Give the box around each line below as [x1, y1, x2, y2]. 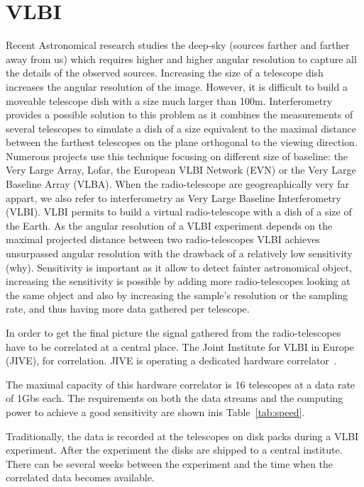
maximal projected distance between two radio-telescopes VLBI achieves [6, 232, 320, 247]
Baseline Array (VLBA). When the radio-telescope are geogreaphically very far [6, 177, 349, 191]
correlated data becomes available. [6, 470, 155, 485]
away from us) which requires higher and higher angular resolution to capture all [6, 51, 357, 66]
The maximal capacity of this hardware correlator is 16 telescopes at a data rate [6, 376, 355, 391]
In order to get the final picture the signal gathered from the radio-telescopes [6, 325, 341, 340]
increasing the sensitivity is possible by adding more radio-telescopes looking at [6, 274, 351, 289]
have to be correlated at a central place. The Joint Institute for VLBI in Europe [6, 339, 355, 354]
